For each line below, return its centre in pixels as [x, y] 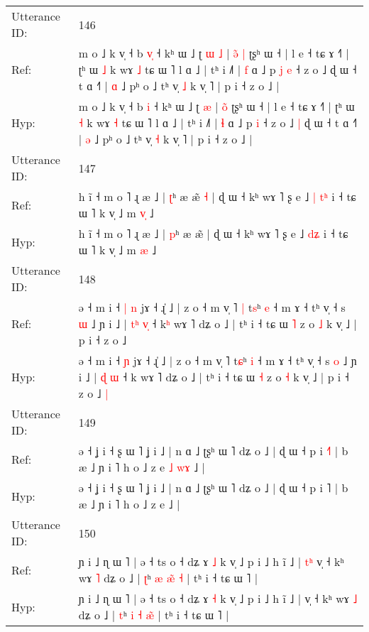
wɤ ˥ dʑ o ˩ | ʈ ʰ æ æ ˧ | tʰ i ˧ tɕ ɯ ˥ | [168, 578]
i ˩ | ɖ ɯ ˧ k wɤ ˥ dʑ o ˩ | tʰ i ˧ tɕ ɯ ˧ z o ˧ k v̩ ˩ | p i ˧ [214, 377]
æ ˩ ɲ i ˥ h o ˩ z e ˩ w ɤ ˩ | [142, 467]
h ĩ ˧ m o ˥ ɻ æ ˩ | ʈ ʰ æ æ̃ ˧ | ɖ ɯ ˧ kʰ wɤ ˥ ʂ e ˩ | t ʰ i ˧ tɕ [217, 196]
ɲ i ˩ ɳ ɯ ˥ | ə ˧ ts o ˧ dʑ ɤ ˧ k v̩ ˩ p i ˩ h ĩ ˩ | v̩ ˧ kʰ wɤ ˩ [218, 598]
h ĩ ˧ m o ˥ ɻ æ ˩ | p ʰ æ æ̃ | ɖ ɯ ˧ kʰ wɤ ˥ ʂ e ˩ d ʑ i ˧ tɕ [213, 233]
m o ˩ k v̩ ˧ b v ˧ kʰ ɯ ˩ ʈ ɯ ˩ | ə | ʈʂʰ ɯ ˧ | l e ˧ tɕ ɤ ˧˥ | [214, 53]
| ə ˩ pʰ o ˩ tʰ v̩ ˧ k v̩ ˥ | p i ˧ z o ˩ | [165, 139]
